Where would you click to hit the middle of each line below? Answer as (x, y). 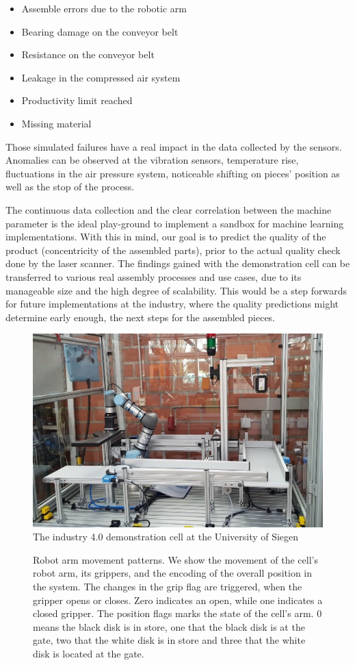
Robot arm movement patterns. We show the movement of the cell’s (175, 559)
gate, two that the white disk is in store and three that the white (169, 640)
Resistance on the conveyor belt (88, 54)
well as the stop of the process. (70, 187)
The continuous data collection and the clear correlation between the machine (169, 209)
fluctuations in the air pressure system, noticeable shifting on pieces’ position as (173, 173)
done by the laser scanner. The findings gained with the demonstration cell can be (178, 263)
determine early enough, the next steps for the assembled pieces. (141, 317)
